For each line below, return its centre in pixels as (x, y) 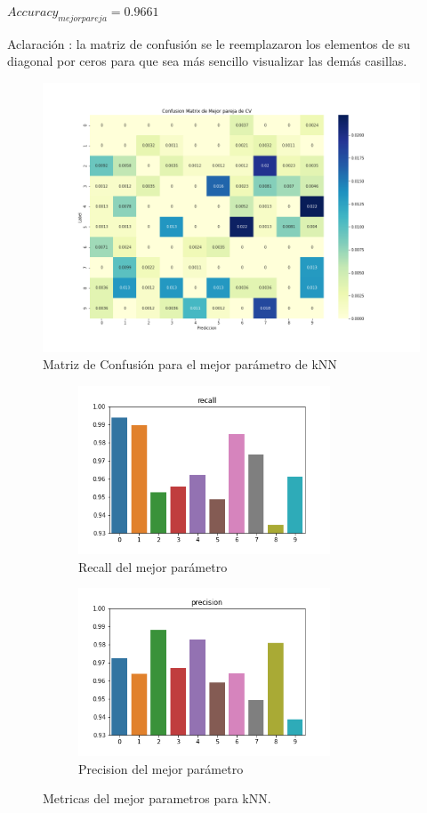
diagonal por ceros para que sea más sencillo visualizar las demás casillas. (207, 61)
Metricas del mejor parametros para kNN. (157, 798)
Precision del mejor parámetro (161, 768)
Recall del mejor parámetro (153, 566)
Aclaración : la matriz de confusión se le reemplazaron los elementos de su (209, 43)
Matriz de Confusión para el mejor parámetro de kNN (190, 364)
